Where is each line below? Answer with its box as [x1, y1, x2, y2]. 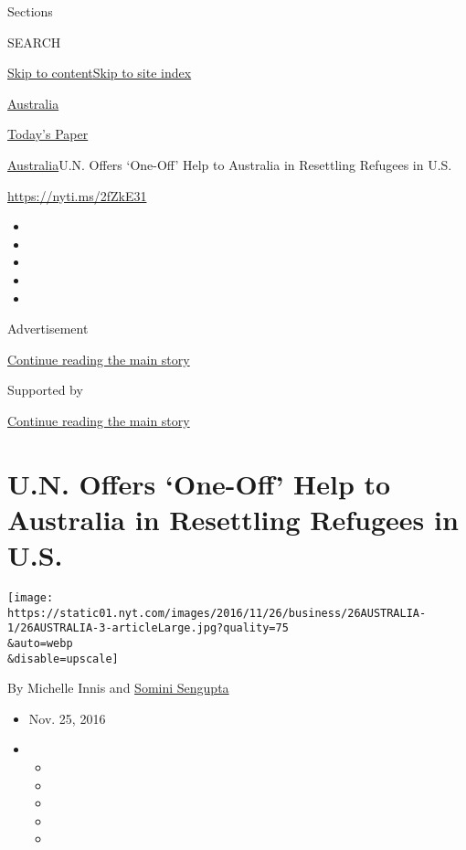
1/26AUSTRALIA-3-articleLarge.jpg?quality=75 [7, 622, 289, 635]
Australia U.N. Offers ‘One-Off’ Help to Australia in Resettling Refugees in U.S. [7, 154, 452, 174]
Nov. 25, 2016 [28, 708, 106, 728]
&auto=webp [7, 636, 73, 650]
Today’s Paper [7, 124, 89, 143]
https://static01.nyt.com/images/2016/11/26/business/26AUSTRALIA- [7, 606, 427, 620]
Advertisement [7, 319, 89, 338]
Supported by [7, 380, 83, 399]
